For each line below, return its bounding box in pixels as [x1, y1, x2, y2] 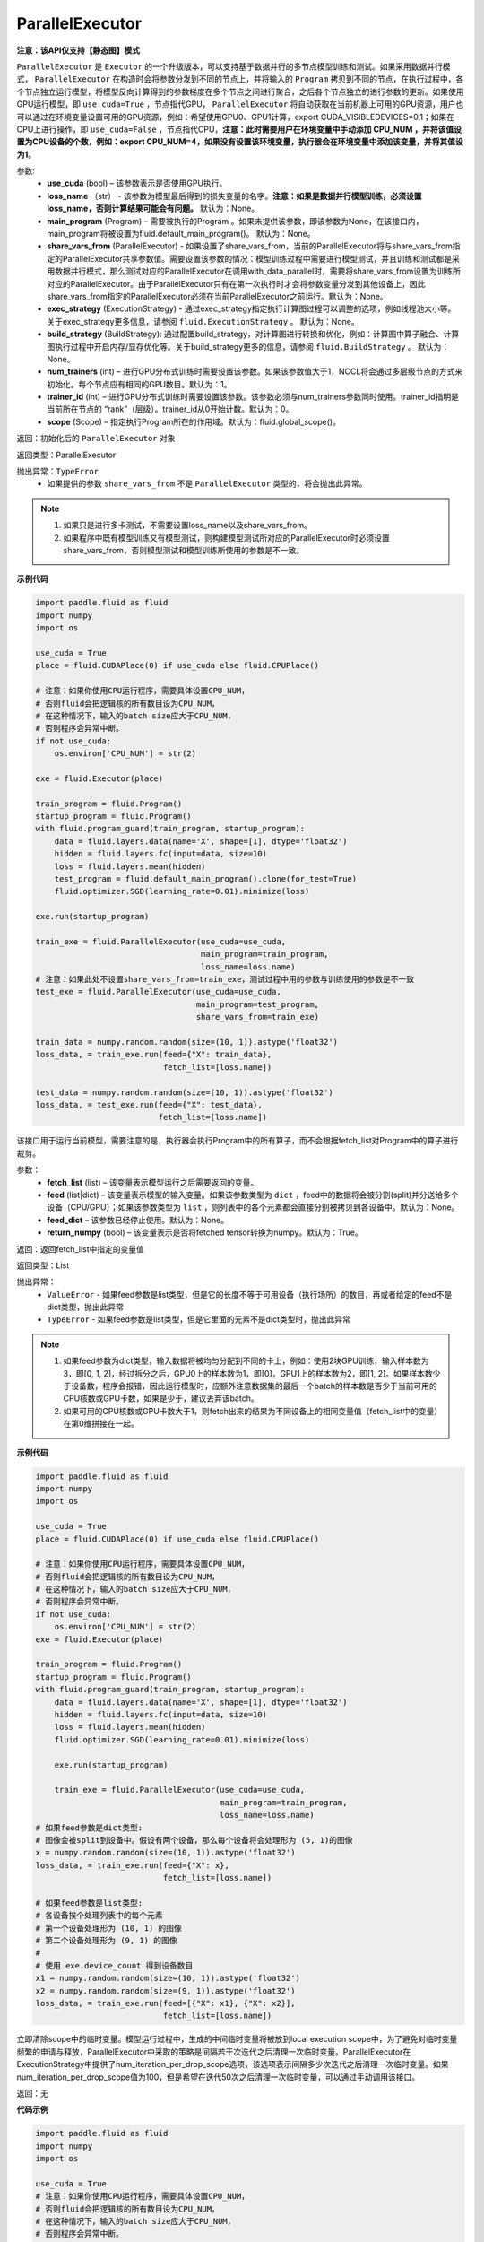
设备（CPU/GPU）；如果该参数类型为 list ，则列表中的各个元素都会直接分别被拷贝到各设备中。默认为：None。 [47, 1202, 460, 1212]
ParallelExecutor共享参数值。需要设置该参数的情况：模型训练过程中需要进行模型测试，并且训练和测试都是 [62, 253, 453, 264]
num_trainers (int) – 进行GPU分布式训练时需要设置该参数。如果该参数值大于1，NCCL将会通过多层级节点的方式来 [47, 366, 463, 377]
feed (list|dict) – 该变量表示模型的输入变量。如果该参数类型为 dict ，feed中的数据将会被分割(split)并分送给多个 [47, 1189, 459, 1200]
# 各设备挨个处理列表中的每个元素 [35, 1910, 163, 1921]
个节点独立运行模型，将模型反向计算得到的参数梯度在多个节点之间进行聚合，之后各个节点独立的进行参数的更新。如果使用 [16, 86, 464, 97]
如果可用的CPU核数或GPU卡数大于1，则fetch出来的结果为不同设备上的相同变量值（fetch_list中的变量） [63, 1405, 438, 1416]
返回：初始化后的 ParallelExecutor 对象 [16, 433, 176, 444]
